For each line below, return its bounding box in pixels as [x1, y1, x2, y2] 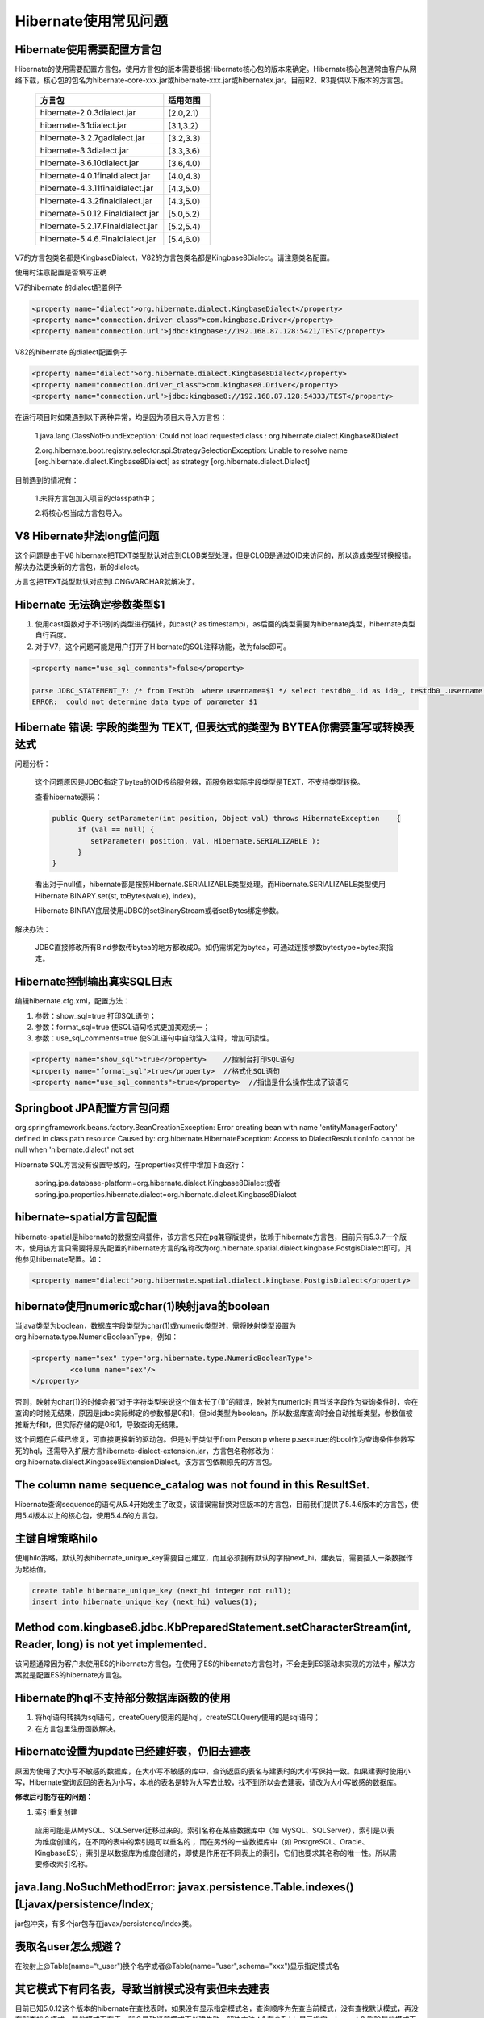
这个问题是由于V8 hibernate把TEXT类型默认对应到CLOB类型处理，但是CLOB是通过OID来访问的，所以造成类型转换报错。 [15, 551, 416, 560]
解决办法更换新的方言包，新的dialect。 [15, 562, 144, 571]
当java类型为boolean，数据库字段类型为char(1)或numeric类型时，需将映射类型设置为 [15, 1321, 296, 1330]
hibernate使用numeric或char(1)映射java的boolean [15, 1300, 270, 1313]
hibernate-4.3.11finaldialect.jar [40, 182, 154, 194]
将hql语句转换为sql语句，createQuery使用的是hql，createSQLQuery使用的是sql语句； [35, 1712, 321, 1723]
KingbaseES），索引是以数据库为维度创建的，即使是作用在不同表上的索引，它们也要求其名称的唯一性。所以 [35, 1848, 390, 1857]
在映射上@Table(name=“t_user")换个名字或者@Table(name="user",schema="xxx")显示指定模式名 [15, 1961, 340, 1970]
